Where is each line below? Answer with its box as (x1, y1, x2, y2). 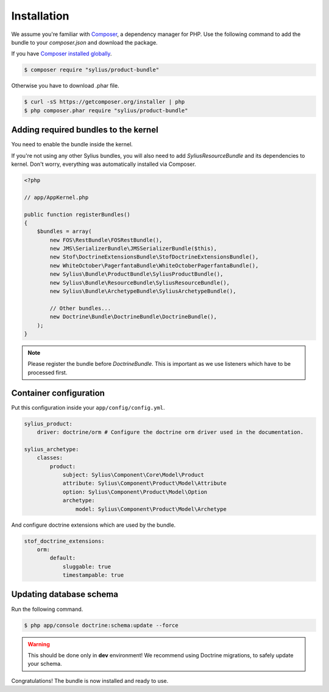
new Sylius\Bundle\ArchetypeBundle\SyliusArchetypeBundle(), (49, 288, 236, 295)
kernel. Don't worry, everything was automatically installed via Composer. (11, 160, 196, 168)
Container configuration (11, 388, 105, 398)
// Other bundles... (49, 305, 111, 312)
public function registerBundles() (24, 211, 130, 218)
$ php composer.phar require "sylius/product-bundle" (24, 107, 188, 114)
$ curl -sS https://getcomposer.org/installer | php (24, 98, 185, 105)
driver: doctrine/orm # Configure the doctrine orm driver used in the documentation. (37, 429, 304, 436)
